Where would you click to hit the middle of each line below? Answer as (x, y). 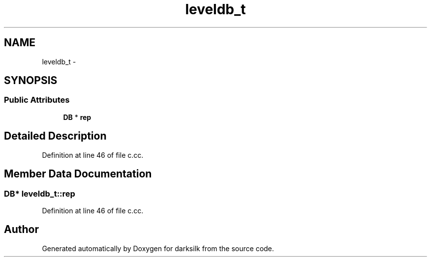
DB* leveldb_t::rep (40, 193)
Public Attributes (37, 100)
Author (21, 230)
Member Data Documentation (78, 174)
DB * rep (77, 117)
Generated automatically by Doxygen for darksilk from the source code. (158, 248)
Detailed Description (55, 136)
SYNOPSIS (31, 81)
